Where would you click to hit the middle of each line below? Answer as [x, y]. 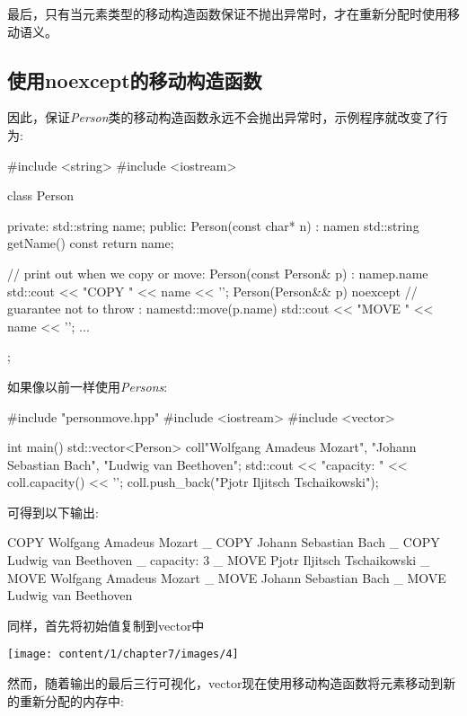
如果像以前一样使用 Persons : [88, 386]
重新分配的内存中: [71, 700]
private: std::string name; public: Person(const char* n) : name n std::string [213, 225]
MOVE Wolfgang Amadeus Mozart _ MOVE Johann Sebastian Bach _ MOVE [227, 577]
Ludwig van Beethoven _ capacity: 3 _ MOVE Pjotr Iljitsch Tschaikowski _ [219, 560]
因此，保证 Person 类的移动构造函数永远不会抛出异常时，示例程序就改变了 [221, 117]
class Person [40, 195]
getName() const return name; [91, 243]
